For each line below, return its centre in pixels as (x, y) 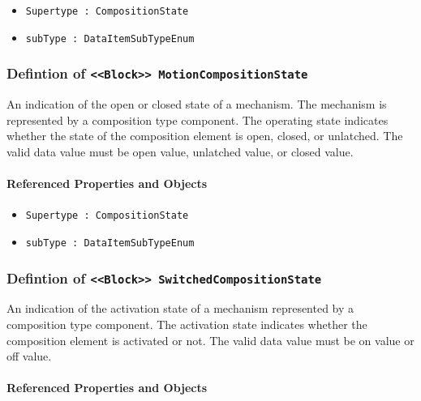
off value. (29, 356)
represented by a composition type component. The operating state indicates (198, 119)
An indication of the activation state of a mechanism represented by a (180, 308)
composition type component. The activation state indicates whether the (187, 324)
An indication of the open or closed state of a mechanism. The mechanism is (197, 104)
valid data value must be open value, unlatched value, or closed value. (180, 151)
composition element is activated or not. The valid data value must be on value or (210, 340)
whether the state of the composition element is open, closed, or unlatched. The (205, 136)
